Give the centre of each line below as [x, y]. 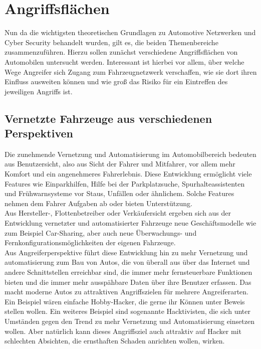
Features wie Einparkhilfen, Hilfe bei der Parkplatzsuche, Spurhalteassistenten [125, 183]
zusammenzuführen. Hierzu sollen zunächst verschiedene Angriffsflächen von [121, 52]
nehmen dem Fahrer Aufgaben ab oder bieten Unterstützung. [98, 203]
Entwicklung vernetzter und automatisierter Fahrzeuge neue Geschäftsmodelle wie [130, 223]
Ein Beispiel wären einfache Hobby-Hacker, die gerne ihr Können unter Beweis [125, 301]
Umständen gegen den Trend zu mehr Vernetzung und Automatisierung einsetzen [129, 321]
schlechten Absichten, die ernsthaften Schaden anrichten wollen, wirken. [115, 341]
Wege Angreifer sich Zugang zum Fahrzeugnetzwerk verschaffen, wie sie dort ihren [131, 71]
